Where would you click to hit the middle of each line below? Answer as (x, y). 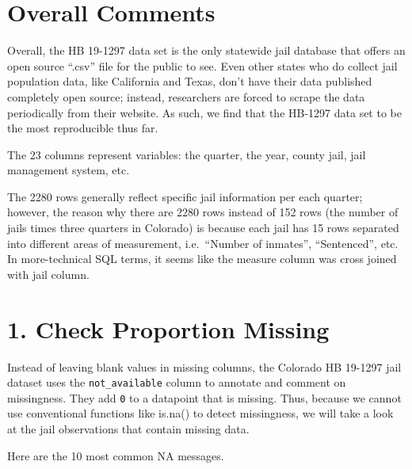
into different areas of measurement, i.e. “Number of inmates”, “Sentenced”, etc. (203, 243)
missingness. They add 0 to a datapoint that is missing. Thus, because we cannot (204, 397)
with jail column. (48, 274)
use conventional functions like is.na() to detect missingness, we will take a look (200, 413)
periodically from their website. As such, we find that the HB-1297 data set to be (204, 112)
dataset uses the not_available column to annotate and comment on (177, 382)
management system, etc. (69, 170)
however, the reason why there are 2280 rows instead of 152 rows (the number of (203, 212)
